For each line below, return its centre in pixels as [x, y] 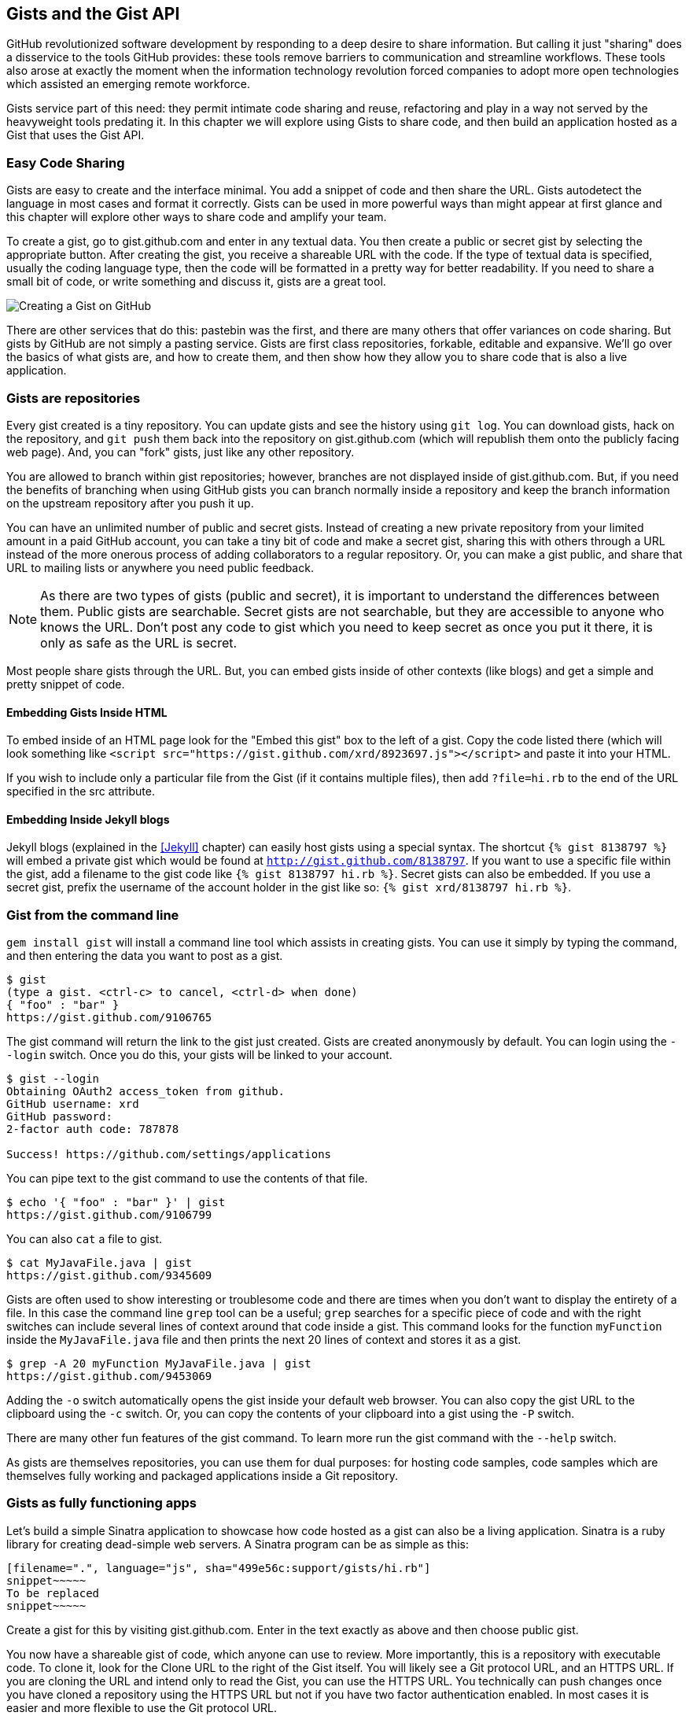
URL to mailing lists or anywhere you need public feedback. [160, 567]
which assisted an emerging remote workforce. [128, 84]
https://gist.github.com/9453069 [109, 1376]
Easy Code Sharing [66, 162]
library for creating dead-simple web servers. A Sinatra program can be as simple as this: [238, 1544]
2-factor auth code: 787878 [93, 1129]
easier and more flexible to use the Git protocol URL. [142, 1707]
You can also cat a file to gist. [85, 1239]
